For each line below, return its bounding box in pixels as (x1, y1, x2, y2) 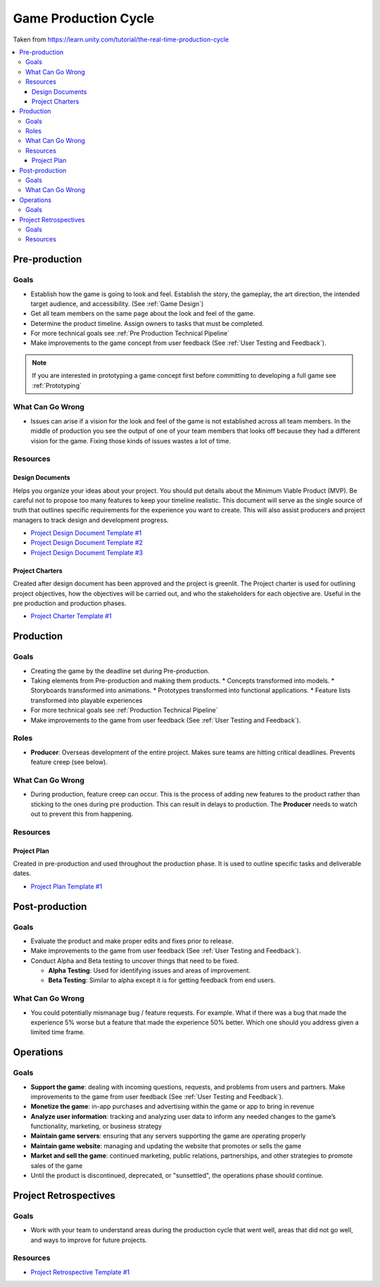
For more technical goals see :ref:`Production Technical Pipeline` (30, 706, 218, 714)
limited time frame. (30, 1028, 85, 1036)
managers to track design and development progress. (13, 516, 169, 524)
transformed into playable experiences (30, 696, 143, 704)
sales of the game (30, 1161, 83, 1169)
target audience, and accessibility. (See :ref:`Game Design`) (30, 299, 204, 308)
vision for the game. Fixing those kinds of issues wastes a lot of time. (30, 436, 232, 445)
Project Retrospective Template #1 (30, 1267, 130, 1276)
